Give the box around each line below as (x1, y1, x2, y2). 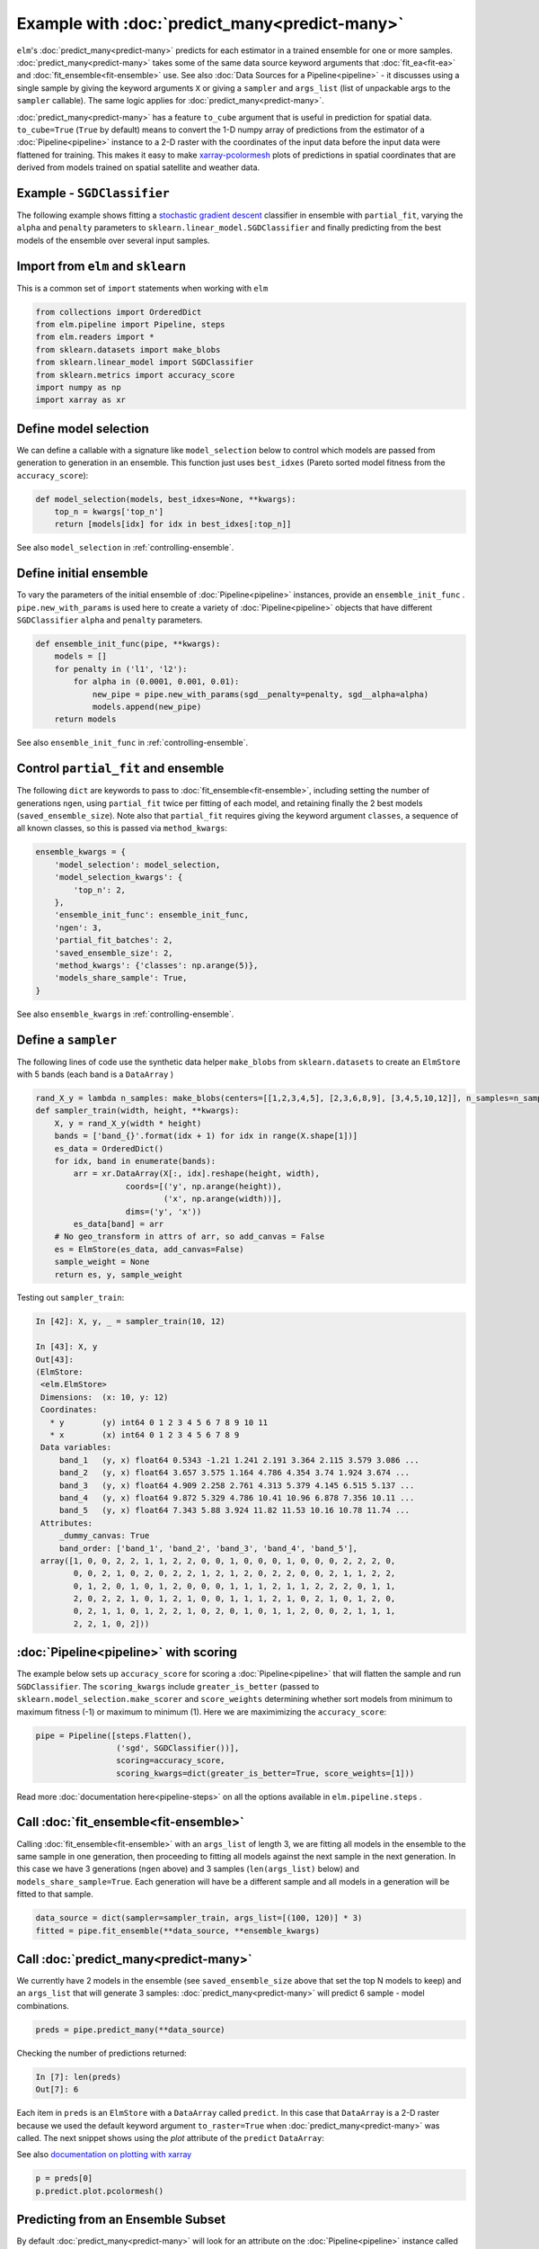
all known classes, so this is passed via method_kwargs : (16, 823, 228, 834)
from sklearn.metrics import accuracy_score (35, 370, 235, 380)
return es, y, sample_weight (54, 1269, 183, 1279)
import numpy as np (35, 382, 121, 392)
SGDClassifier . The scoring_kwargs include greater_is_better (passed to (16, 1680, 320, 1691)
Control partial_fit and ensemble (16, 761, 225, 776)
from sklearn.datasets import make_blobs (35, 345, 221, 354)
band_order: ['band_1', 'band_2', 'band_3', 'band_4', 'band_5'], (58, 1543, 358, 1554)
